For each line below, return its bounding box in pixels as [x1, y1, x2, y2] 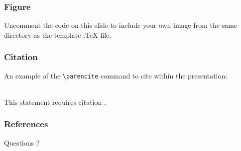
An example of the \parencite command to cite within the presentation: [4, 70, 228, 80]
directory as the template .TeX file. [4, 29, 112, 40]
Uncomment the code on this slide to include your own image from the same [4, 20, 238, 30]
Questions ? [4, 137, 40, 148]
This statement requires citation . [4, 96, 106, 107]
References [4, 118, 48, 130]
